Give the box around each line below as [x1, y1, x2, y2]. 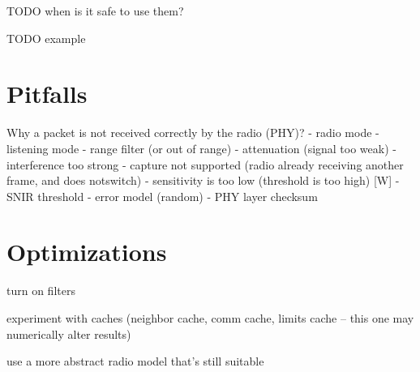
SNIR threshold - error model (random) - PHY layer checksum [6, 187, 318, 204]
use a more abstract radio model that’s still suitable [6, 353, 264, 370]
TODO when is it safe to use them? [6, 2, 184, 19]
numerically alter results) [6, 325, 131, 342]
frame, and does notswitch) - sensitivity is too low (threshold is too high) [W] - [6, 172, 400, 189]
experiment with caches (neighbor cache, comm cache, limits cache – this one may [6, 310, 414, 326]
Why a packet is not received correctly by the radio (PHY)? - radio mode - [6, 124, 379, 141]
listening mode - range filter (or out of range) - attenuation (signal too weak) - [6, 139, 396, 156]
